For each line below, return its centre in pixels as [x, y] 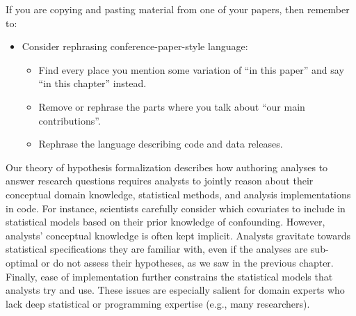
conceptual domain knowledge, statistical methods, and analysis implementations [178, 194]
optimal [22, 262]
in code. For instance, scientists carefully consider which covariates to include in [176, 208]
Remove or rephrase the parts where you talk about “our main [172, 106]
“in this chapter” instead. [92, 83]
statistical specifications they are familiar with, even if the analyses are [157, 249]
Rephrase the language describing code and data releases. [161, 144]
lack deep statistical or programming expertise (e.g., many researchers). [158, 303]
